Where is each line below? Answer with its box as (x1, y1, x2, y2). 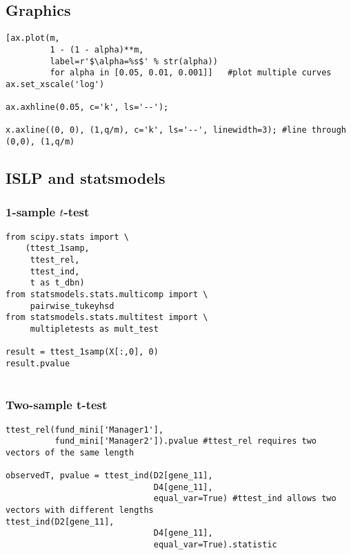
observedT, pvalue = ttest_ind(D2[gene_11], (6, 471, 213, 481)
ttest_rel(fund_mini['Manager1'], (6, 424, 164, 435)
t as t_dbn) (30, 278, 85, 288)
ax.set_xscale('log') (6, 79, 105, 89)
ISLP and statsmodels (6, 167, 166, 189)
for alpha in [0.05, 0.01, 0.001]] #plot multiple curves (50, 68, 332, 78)
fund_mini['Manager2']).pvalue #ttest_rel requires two (54, 436, 317, 446)
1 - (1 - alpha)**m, (50, 44, 144, 55)
